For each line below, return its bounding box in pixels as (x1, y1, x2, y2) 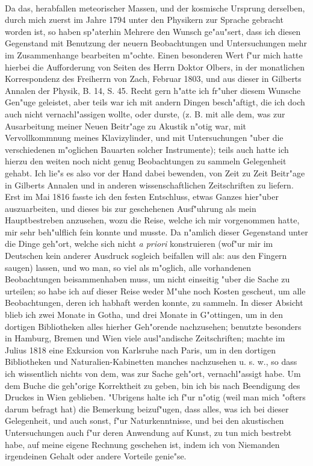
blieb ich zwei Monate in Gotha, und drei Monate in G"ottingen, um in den (5, 308, 284, 321)
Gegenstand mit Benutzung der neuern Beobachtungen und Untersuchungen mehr (5, 37, 308, 49)
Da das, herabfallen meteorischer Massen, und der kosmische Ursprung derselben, (5, 1, 305, 14)
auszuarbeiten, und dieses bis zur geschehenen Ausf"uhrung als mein (5, 202, 256, 214)
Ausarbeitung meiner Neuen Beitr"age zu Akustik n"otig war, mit (5, 119, 247, 132)
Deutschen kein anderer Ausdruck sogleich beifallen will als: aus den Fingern (5, 249, 287, 262)
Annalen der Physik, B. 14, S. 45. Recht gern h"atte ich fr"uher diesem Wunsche (5, 84, 301, 96)
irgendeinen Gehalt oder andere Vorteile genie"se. (5, 450, 187, 462)
